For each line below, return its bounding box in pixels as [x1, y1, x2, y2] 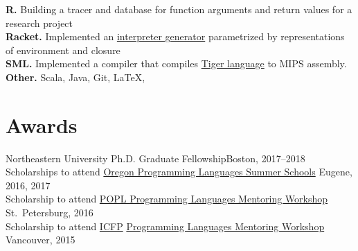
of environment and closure [6, 42, 120, 57]
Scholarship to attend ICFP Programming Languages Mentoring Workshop [6, 218, 325, 233]
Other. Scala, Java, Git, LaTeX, [6, 69, 145, 84]
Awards [6, 110, 78, 139]
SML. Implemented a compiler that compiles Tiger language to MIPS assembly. [6, 56, 347, 71]
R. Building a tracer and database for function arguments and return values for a [6, 2, 352, 16]
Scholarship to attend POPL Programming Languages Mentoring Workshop [6, 191, 328, 206]
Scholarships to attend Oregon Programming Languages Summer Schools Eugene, [6, 164, 352, 179]
